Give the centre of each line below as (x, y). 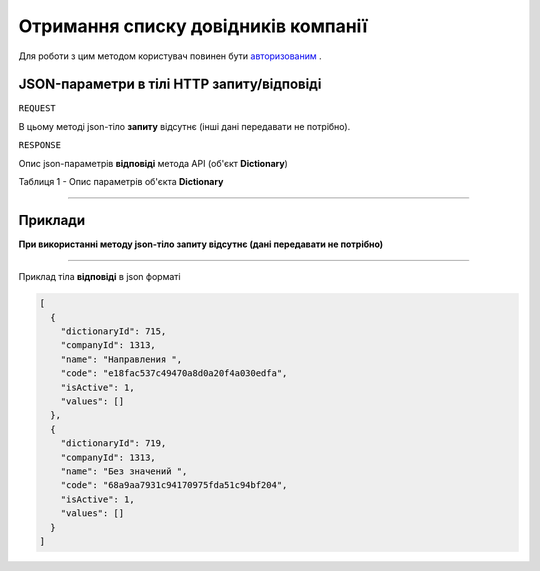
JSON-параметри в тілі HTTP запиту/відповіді (170, 84)
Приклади (52, 220)
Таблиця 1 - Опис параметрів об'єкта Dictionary (121, 182)
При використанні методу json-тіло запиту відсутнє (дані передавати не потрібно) (201, 244)
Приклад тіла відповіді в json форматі (99, 277)
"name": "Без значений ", (124, 471)
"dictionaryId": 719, (113, 443)
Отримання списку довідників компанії (193, 26)
